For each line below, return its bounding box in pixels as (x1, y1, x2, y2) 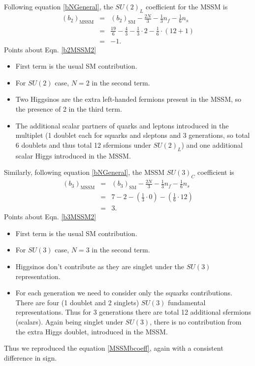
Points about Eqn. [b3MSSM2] (4, 211, 96, 222)
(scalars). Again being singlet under (15, 317, 123, 327)
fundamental (168, 297, 206, 307)
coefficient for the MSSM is (146, 1, 228, 11)
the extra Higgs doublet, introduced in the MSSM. (15, 326, 168, 336)
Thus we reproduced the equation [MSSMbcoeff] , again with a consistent (4, 343, 223, 353)
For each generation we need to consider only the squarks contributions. (15, 287, 232, 298)
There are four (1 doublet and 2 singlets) (15, 297, 139, 307)
